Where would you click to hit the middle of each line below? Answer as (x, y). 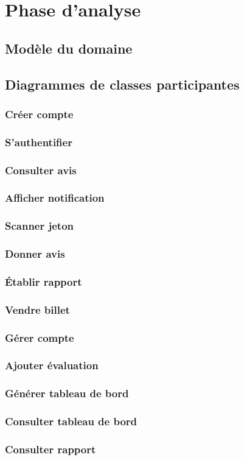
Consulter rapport (51, 449)
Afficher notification (55, 198)
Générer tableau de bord (67, 393)
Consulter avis (41, 170)
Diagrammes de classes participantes (122, 84)
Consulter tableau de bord (71, 421)
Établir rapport (44, 281)
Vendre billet (37, 309)
